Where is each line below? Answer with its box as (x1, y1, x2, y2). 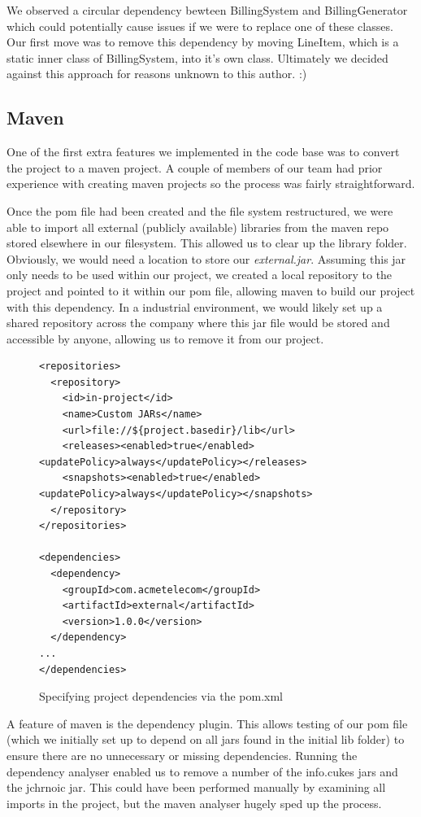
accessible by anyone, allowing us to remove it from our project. (7, 330, 324, 347)
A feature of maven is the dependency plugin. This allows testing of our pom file (7, 714, 408, 732)
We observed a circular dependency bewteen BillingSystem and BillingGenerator (7, 2, 408, 18)
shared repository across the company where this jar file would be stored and (7, 314, 390, 331)
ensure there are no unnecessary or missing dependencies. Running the (7, 746, 358, 763)
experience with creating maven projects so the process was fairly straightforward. (7, 175, 415, 192)
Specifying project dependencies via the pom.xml (39, 688, 283, 705)
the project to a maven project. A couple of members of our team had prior (7, 159, 383, 176)
